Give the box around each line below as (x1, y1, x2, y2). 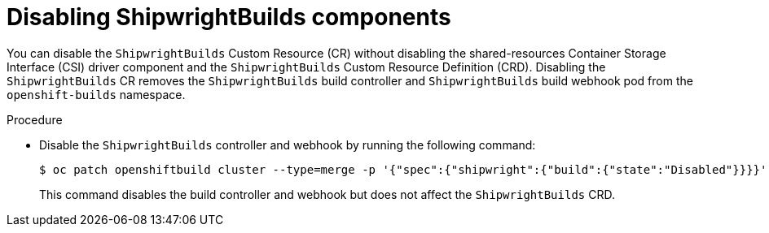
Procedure (7, 112, 63, 127)
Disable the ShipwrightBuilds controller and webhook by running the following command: (39, 137, 536, 152)
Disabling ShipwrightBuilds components (7, 3, 451, 31)
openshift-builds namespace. (7, 87, 186, 101)
